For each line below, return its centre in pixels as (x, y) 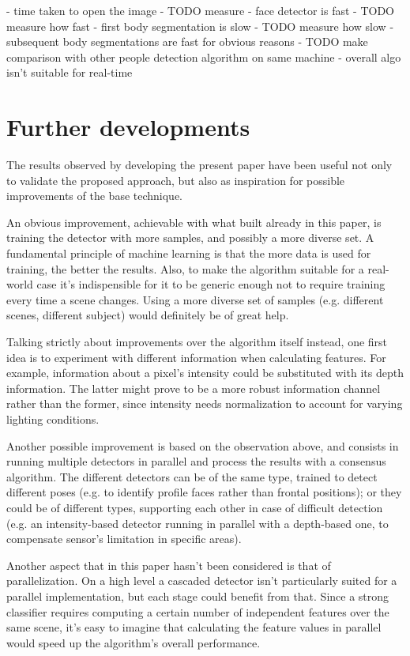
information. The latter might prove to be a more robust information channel (194, 388)
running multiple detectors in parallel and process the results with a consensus (196, 461)
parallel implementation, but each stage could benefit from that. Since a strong (198, 596)
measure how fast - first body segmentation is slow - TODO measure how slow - (200, 26)
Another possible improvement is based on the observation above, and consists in (203, 445)
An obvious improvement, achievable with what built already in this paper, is (194, 222)
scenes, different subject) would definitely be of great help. (148, 315)
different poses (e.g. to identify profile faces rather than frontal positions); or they (204, 492)
